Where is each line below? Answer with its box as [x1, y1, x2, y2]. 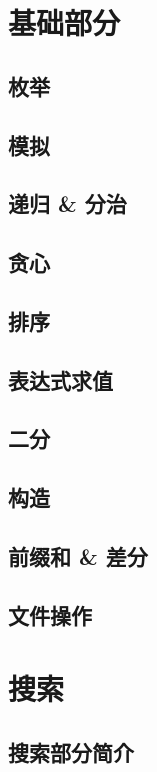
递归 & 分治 [8, 188, 127, 219]
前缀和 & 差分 [8, 541, 148, 572]
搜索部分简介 [8, 736, 134, 767]
